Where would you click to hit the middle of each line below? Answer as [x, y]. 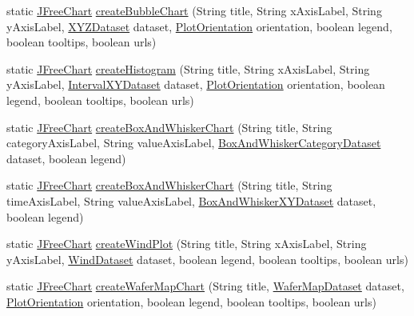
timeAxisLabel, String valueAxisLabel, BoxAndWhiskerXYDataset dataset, [191, 200]
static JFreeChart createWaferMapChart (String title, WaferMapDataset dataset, [205, 286]
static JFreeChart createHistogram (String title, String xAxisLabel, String [188, 68]
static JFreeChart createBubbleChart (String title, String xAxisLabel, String [194, 10]
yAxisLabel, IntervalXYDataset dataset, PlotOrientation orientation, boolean [196, 84]
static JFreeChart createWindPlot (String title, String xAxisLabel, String [187, 244]
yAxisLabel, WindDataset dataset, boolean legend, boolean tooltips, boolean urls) [207, 259]
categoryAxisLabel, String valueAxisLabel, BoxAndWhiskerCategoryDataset [194, 143]
